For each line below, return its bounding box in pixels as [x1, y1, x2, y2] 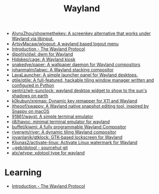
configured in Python [11, 83, 54, 88]
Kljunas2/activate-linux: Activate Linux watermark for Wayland [11, 140, 137, 146]
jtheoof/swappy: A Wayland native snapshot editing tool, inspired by [11, 103, 149, 109]
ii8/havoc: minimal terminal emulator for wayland [11, 119, 110, 125]
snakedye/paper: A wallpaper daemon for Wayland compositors [11, 62, 140, 67]
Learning [4, 167, 42, 178]
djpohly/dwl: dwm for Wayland [11, 51, 73, 57]
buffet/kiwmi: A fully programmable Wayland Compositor [11, 124, 127, 130]
